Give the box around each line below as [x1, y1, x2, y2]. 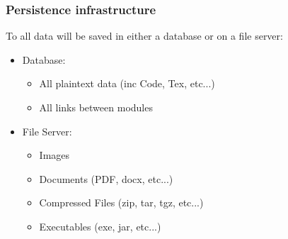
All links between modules [39, 100, 153, 114]
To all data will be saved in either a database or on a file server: [6, 28, 283, 43]
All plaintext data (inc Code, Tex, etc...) [39, 76, 215, 91]
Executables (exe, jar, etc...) [39, 218, 161, 233]
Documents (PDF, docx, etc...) [39, 171, 173, 186]
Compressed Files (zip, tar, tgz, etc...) [39, 195, 204, 210]
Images [39, 148, 70, 162]
